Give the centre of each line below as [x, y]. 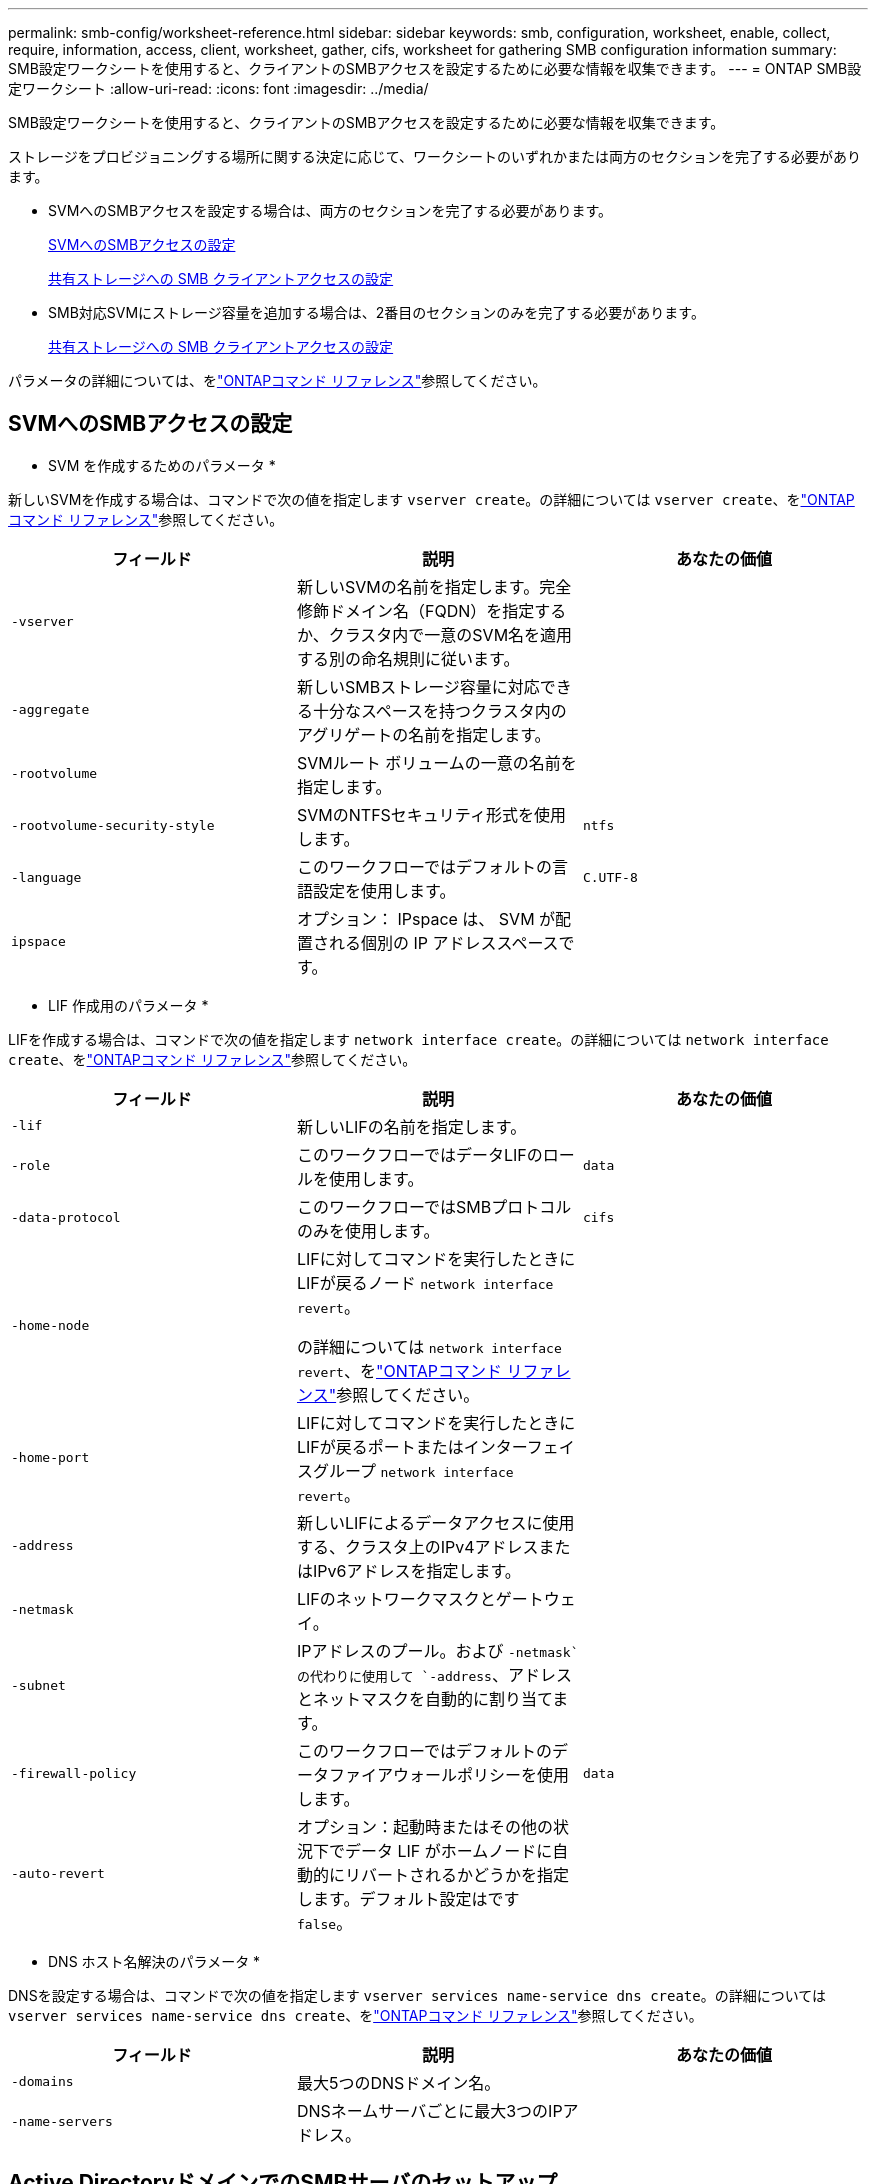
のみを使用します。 [368, 1230]
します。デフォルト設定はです [408, 1898]
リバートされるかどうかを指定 [456, 1874]
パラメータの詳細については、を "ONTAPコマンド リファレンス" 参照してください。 [277, 380]
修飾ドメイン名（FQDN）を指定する [431, 610]
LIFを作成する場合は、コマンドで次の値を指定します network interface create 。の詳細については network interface [418, 1039]
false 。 [324, 1922]
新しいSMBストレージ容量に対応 [418, 686]
